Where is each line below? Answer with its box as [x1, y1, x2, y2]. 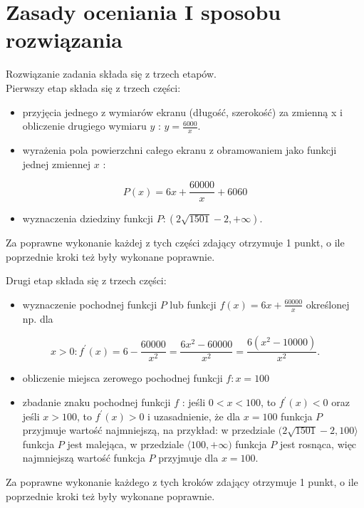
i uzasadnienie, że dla [147, 408, 241, 423]
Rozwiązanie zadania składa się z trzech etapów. [6, 66, 217, 81]
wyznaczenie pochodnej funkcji [22, 296, 157, 311]
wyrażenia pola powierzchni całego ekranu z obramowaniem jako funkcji [22, 142, 337, 157]
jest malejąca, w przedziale [67, 436, 184, 451]
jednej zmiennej [22, 156, 91, 171]
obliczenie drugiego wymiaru [22, 118, 147, 133]
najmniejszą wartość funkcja [22, 450, 145, 465]
